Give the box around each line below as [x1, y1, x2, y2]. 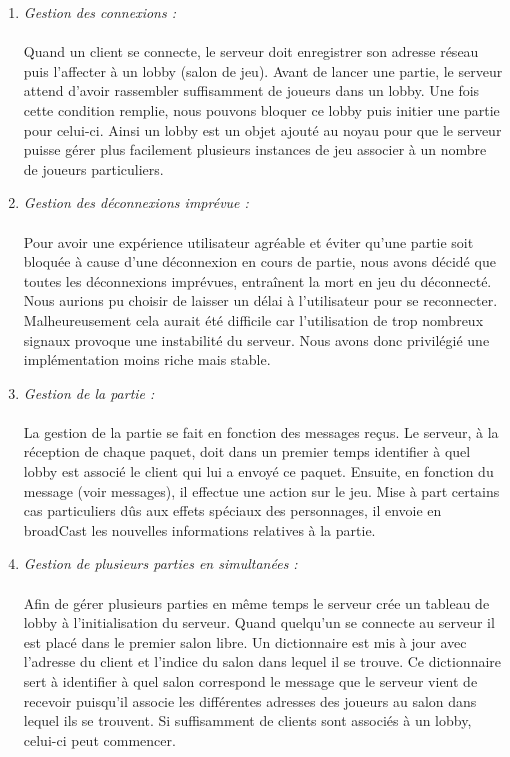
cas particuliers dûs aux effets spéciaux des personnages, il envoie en [23, 500, 442, 521]
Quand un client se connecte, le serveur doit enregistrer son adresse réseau [23, 41, 479, 62]
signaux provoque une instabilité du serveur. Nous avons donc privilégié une [23, 329, 490, 350]
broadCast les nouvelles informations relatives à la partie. [23, 519, 376, 540]
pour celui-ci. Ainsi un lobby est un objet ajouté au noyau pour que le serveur [23, 119, 502, 140]
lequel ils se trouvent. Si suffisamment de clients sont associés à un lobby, [23, 710, 472, 731]
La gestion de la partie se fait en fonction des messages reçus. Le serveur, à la [23, 421, 499, 442]
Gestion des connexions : [23, 2, 177, 22]
